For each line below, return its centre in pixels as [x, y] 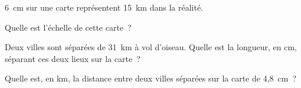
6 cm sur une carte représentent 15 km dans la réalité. [104, 7]
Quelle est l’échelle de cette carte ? [68, 27]
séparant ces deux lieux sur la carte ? [73, 58]
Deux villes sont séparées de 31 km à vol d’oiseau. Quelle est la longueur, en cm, [151, 47]
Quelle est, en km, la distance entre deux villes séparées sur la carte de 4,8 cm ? [151, 78]
